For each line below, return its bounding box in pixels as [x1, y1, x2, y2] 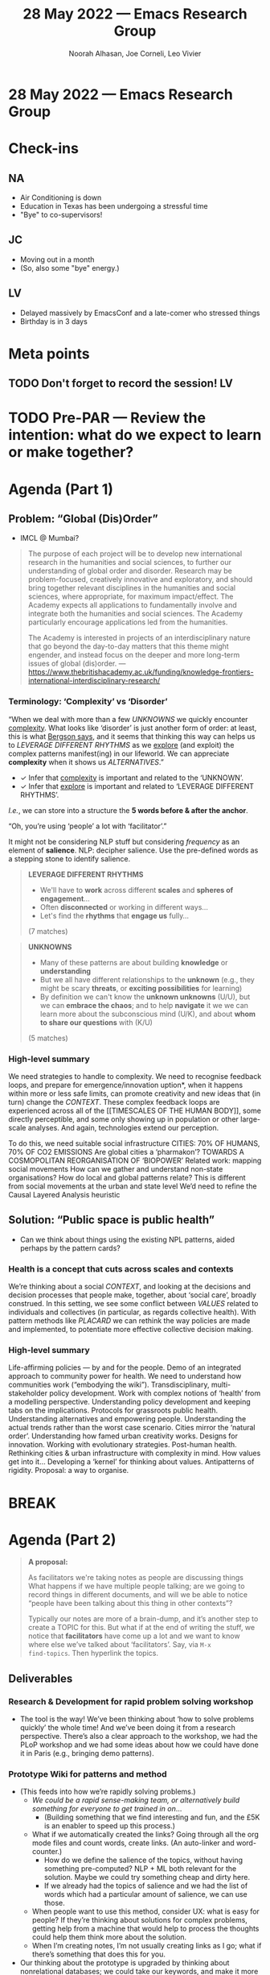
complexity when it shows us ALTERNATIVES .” [8, 757, 165, 766]
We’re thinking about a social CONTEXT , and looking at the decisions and [8, 1282, 252, 1292]
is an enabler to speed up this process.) [43, 1821, 175, 1831]
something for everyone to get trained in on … [31, 1804, 182, 1814]
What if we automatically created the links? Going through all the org [31, 1830, 260, 1840]
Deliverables [8, 1671, 73, 1685]
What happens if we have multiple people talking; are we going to [27, 1581, 245, 1591]
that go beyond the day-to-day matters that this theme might [27, 641, 229, 651]
